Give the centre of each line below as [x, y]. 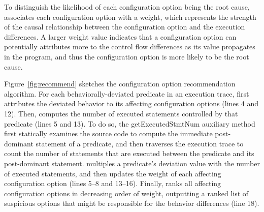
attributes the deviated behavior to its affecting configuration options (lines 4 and [131, 103]
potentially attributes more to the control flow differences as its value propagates [130, 47]
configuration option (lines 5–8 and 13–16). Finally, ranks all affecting [113, 183]
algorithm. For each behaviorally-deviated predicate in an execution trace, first [127, 93]
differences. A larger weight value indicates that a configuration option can [120, 36]
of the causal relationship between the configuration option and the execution [125, 27]
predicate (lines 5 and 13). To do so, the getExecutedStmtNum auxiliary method [130, 123]
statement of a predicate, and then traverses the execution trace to [140, 143]
